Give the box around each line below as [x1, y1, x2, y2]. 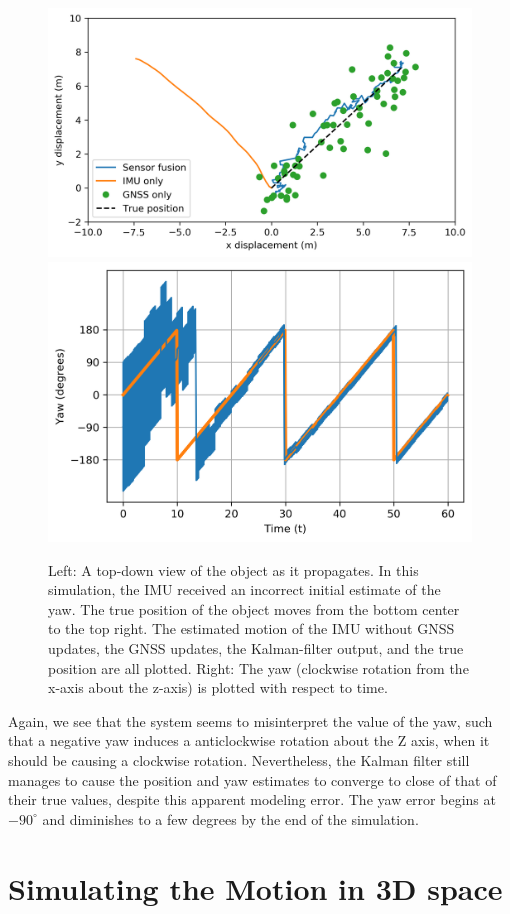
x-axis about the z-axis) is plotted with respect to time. [48, 677, 388, 698]
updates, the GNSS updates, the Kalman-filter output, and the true [48, 638, 464, 658]
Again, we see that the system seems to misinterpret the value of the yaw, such [8, 710, 493, 731]
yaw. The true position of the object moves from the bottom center [48, 598, 460, 619]
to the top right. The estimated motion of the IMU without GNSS [48, 618, 455, 639]
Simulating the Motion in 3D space [8, 867, 503, 908]
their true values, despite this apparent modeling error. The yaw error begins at [8, 789, 496, 810]
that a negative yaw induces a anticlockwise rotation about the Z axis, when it [8, 730, 490, 751]
